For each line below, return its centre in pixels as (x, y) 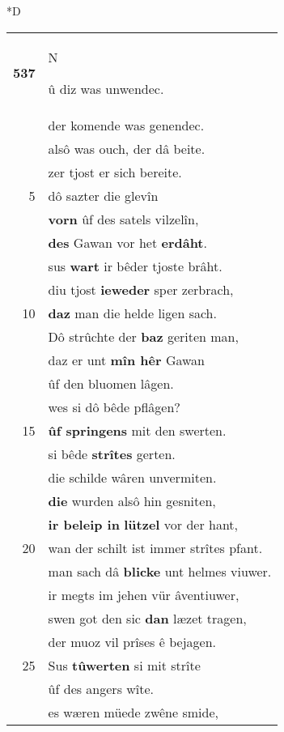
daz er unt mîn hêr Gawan (127, 360)
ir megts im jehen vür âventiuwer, (144, 594)
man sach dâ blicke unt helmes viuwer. (160, 571)
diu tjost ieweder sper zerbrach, (141, 289)
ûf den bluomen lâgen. (111, 383)
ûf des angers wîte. (101, 688)
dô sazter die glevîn (103, 195)
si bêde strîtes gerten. (112, 453)
